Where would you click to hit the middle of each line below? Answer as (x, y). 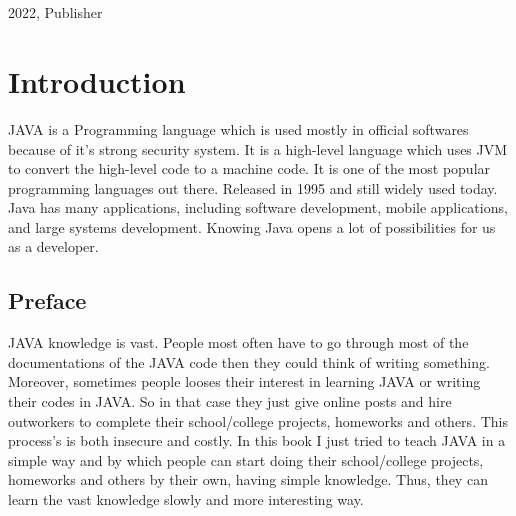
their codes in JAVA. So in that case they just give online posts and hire (230, 401)
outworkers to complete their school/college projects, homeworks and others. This (258, 420)
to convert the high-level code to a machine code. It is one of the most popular (249, 168)
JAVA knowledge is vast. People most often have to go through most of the (238, 342)
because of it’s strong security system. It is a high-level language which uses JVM (258, 148)
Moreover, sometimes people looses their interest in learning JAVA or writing (244, 381)
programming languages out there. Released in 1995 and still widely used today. (253, 187)
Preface (47, 300)
